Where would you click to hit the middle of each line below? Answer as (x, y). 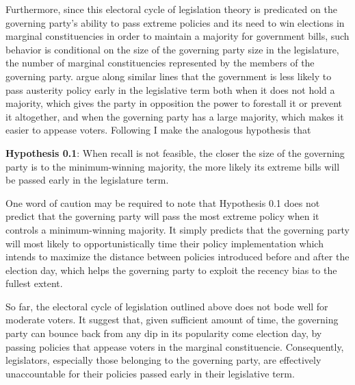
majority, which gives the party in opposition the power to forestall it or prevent (174, 103)
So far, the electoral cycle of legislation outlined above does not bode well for (167, 306)
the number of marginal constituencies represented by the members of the (160, 63)
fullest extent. (34, 283)
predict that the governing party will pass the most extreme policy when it (162, 216)
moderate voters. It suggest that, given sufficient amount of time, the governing (172, 320)
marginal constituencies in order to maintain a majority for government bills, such (177, 36)
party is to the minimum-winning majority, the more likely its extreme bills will (173, 166)
